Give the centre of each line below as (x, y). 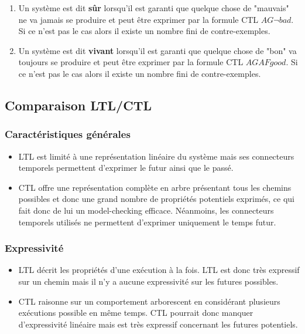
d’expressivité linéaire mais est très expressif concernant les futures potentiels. (158, 324)
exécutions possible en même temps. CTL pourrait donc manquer (136, 313)
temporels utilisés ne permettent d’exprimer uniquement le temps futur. (147, 222)
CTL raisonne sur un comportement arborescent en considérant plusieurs (149, 301)
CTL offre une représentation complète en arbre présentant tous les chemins (155, 187)
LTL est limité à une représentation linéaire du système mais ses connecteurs (156, 156)
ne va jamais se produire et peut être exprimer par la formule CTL (138, 19)
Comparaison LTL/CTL (78, 105)
